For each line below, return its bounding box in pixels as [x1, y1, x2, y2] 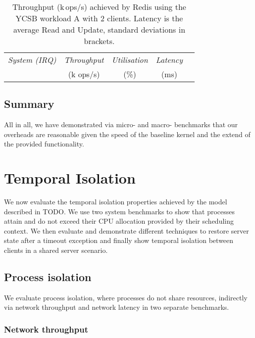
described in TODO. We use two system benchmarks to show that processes [4, 206, 235, 216]
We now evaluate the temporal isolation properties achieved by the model [4, 196, 227, 207]
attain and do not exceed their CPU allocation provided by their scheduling [4, 216, 234, 226]
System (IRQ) [8, 54, 56, 65]
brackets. [84, 35, 115, 47]
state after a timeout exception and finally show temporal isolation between [4, 235, 234, 245]
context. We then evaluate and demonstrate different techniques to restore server [4, 225, 249, 236]
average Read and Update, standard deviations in [13, 24, 186, 35]
